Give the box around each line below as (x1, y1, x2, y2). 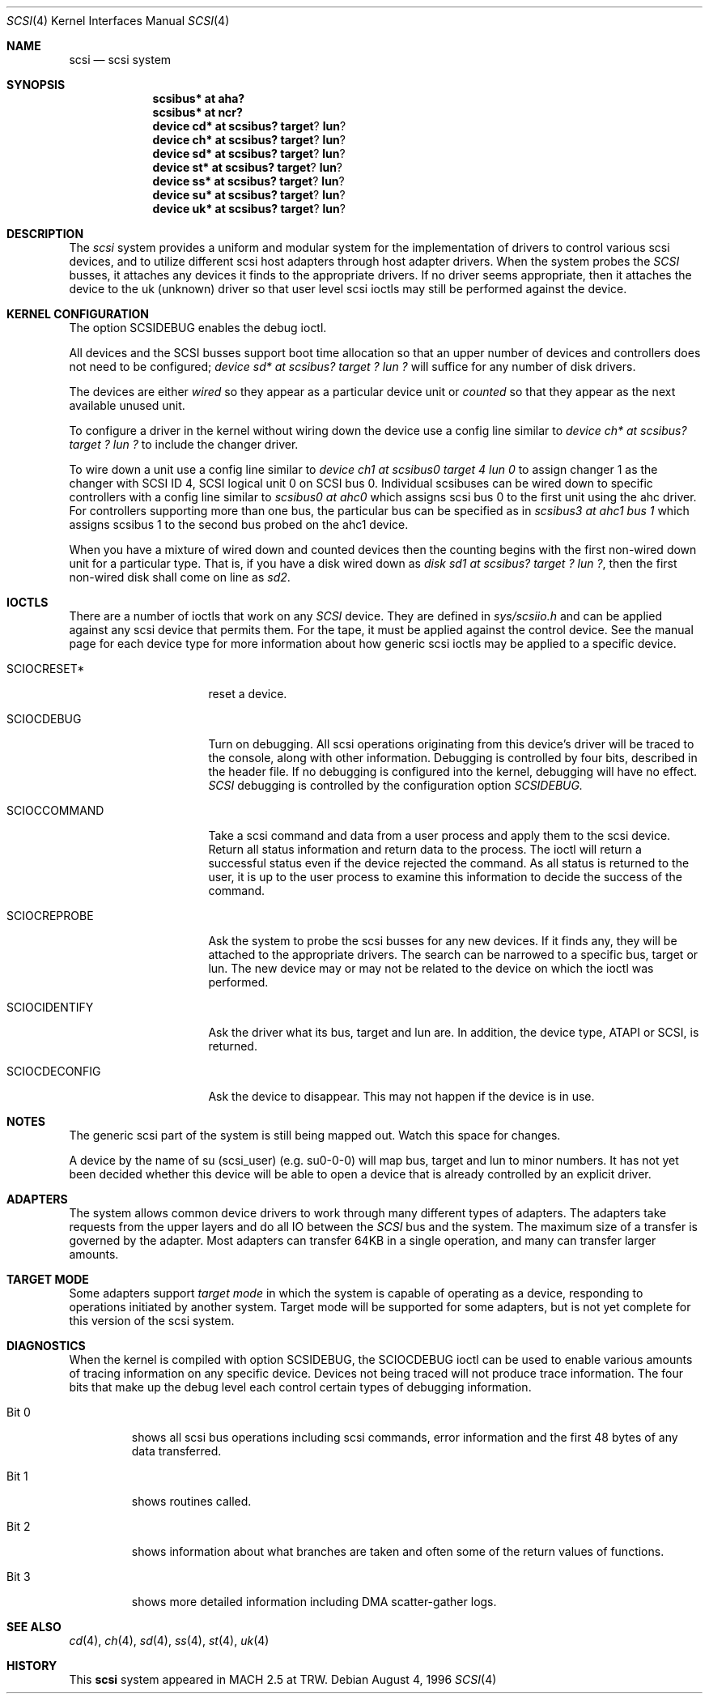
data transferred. (131, 1444, 222, 1458)
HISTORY (6, 1659, 57, 1672)
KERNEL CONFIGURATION (6, 307, 150, 321)
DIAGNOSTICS (6, 1339, 86, 1353)
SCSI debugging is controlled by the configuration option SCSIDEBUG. (208, 778, 583, 792)
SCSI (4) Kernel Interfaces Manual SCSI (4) (6, 14, 230, 28)
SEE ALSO (6, 1620, 62, 1634)
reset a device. (208, 687, 287, 701)
